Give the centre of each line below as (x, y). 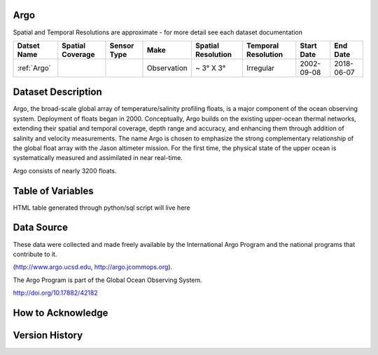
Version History (48, 335)
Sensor (122, 46)
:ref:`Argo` (34, 68)
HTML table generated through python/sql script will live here (101, 208)
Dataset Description (57, 92)
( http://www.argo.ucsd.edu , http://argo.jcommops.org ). (93, 267)
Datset (28, 46)
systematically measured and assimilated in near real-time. (98, 158)
